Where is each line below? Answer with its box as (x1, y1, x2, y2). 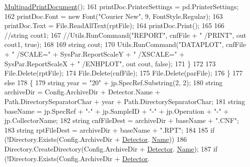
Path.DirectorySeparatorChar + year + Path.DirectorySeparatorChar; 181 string (4, 96, 245, 106)
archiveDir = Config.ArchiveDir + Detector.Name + (4, 87, 160, 97)
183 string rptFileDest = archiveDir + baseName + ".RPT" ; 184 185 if (4, 124, 215, 135)
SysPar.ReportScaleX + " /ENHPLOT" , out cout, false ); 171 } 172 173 (4, 58, 216, 68)
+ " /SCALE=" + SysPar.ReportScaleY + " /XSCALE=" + (4, 48, 185, 59)
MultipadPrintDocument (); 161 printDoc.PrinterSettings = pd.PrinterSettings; (4, 1, 239, 11)
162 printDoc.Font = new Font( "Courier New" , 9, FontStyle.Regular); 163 (4, 11, 223, 21)
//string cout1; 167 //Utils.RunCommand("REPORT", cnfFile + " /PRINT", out (4, 30, 247, 40)
